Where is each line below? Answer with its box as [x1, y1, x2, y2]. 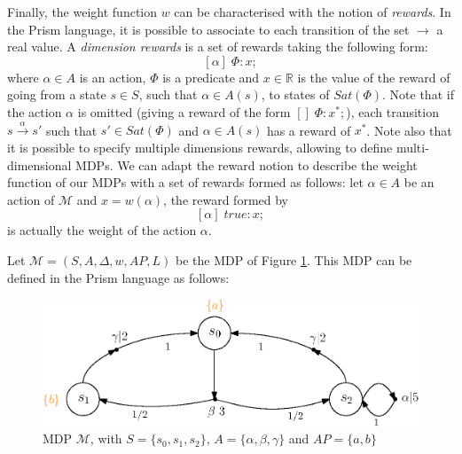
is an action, [79, 67, 146, 86]
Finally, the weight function [7, 3, 158, 20]
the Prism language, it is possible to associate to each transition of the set [7, 20, 410, 38]
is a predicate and [162, 67, 260, 86]
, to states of [261, 85, 330, 104]
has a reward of [266, 121, 351, 139]
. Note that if [382, 85, 454, 104]
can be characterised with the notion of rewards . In [174, 3, 451, 20]
